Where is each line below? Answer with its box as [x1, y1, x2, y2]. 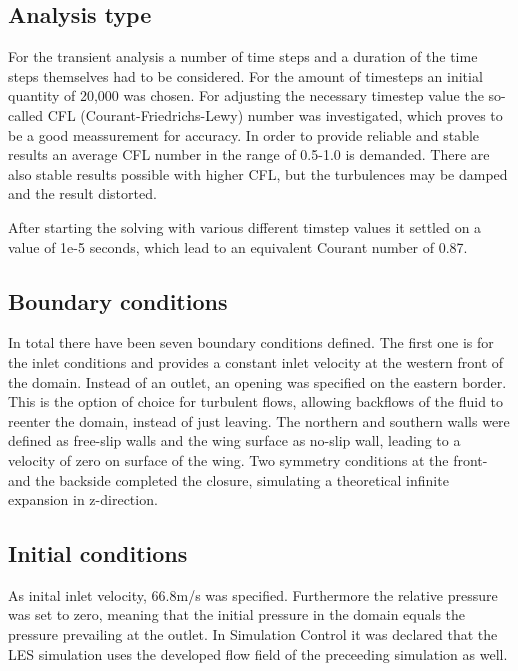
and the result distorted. [8, 183, 157, 204]
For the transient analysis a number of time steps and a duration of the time [8, 46, 478, 67]
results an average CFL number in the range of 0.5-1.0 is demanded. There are [8, 144, 490, 165]
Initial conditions [8, 538, 188, 569]
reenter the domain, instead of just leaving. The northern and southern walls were [8, 410, 510, 431]
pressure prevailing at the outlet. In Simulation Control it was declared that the [8, 624, 498, 645]
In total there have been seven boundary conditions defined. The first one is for [8, 332, 494, 353]
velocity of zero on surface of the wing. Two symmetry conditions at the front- [8, 449, 488, 470]
